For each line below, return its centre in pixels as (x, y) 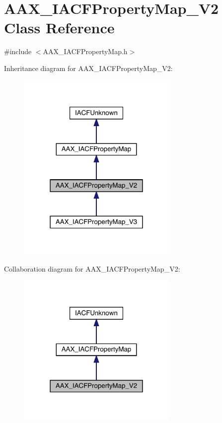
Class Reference (59, 28)
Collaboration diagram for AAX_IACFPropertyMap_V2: (92, 268)
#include (18, 51)
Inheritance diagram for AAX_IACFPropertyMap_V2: (88, 68)
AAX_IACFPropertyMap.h (85, 51)
